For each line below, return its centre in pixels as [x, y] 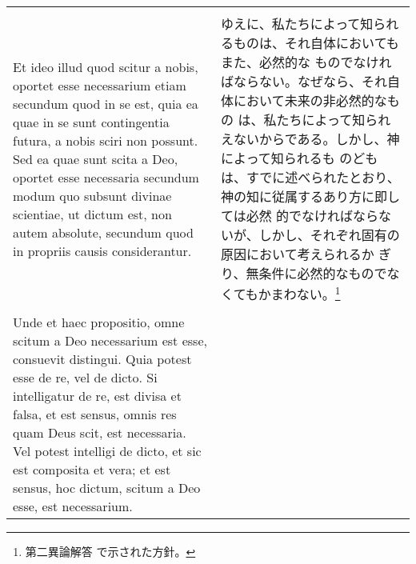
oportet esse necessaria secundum [106, 177]
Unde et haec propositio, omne [99, 322]
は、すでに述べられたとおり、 [310, 177]
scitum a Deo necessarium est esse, [110, 341]
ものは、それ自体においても [316, 43]
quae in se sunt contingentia [91, 122]
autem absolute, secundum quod [103, 232]
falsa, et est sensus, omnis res [95, 414]
